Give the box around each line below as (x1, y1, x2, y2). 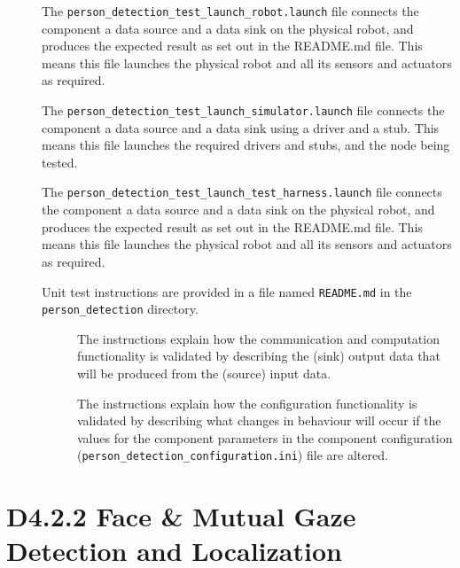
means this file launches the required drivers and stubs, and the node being (42, 136, 450, 154)
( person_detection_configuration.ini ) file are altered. (77, 446, 388, 464)
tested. (42, 152, 78, 171)
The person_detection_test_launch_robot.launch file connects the (42, 2, 419, 19)
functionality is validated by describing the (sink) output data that (77, 346, 441, 365)
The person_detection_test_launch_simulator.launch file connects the (42, 101, 445, 120)
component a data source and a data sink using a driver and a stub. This (42, 118, 440, 136)
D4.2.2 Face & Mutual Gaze (6, 498, 356, 534)
